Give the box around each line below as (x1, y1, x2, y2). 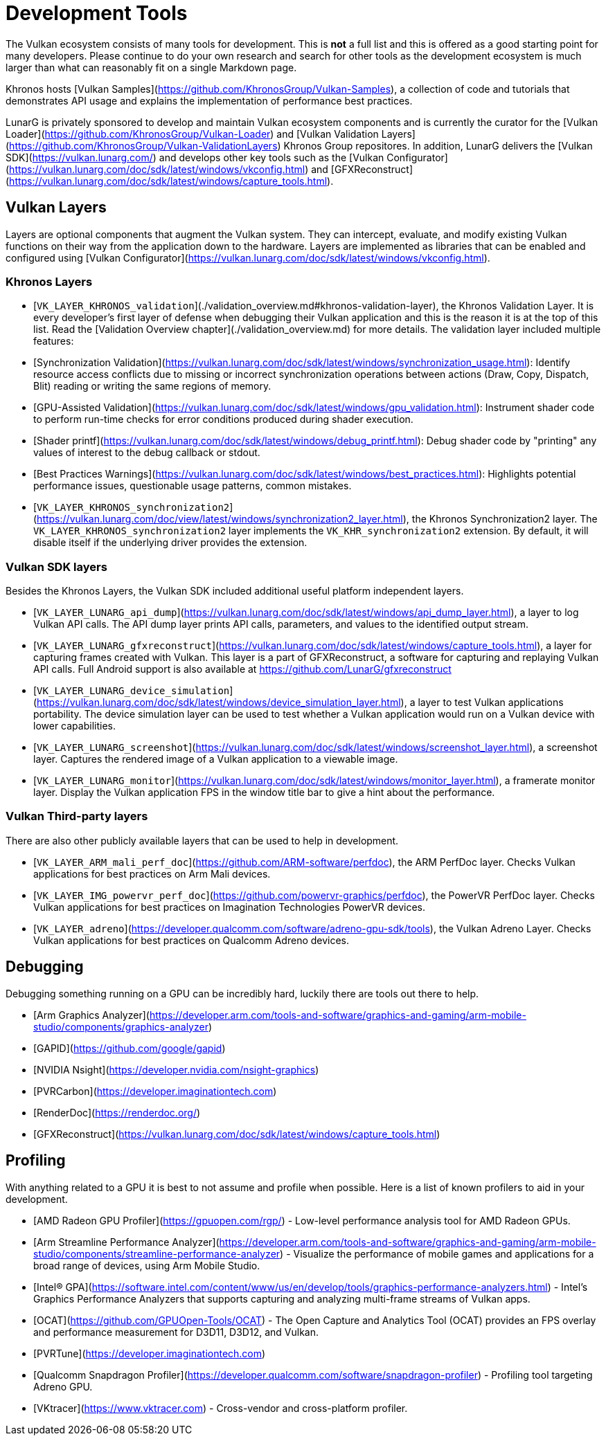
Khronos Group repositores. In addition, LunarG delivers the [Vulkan (283, 139, 593, 152)
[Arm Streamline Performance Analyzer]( (33, 1235, 220, 1248)
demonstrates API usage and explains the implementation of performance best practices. (6, 94, 413, 107)
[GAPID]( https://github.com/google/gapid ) (33, 1042, 226, 1054)
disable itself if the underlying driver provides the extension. (33, 536, 308, 549)
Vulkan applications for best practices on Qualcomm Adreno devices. (33, 934, 350, 946)
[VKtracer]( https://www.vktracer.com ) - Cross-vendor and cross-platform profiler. (33, 1402, 408, 1414)
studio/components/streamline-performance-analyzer (33, 1247, 280, 1260)
